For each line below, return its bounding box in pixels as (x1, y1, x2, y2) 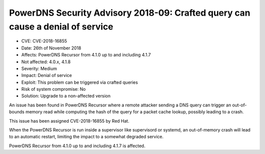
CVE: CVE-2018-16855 (21, 38, 67, 44)
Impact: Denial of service (21, 73, 72, 78)
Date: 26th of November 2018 (21, 45, 81, 51)
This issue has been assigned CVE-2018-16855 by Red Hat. (9, 118, 130, 124)
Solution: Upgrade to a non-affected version (21, 93, 111, 99)
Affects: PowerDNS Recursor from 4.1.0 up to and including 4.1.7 (21, 52, 151, 58)
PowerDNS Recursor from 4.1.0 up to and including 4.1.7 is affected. (9, 143, 146, 149)
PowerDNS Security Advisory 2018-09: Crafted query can (9, 7, 250, 18)
